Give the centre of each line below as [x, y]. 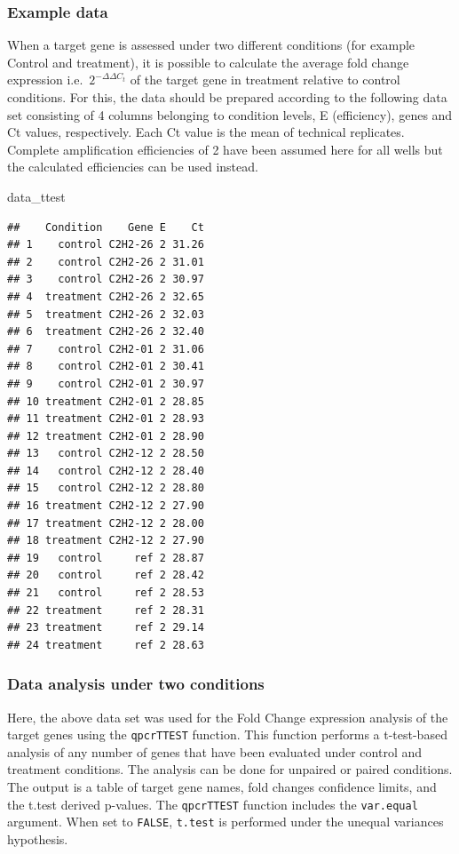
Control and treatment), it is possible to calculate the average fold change [208, 62]
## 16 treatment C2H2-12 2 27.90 [106, 506]
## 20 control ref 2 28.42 [106, 575]
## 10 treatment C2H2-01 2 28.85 [106, 401]
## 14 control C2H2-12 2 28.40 [106, 471]
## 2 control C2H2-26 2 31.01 [106, 262]
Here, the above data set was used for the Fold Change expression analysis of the [228, 717]
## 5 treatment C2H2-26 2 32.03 [106, 314]
